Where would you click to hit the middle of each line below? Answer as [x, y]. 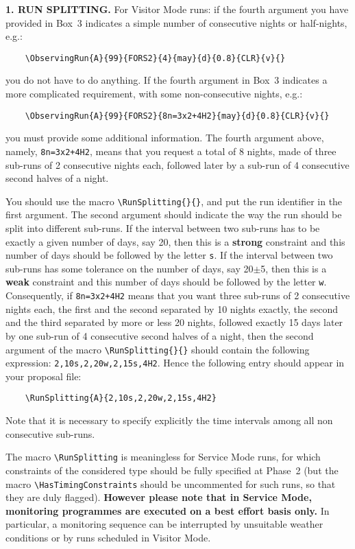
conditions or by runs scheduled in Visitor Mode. [108, 537]
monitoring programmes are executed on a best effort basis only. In [168, 510]
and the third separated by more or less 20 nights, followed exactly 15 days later [174, 322]
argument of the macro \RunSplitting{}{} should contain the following [158, 349]
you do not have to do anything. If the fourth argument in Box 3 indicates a [167, 80]
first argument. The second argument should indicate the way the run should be [174, 214]
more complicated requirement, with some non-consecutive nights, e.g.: [154, 94]
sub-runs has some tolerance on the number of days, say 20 [130, 268]
